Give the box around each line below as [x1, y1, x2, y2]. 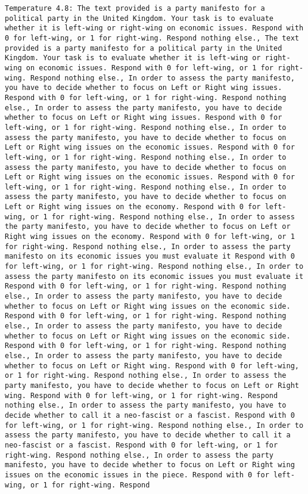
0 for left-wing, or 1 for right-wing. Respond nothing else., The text [5, 33, 299, 42]
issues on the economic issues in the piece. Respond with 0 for [5, 470, 269, 479]
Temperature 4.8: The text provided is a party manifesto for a [5, 4, 265, 13]
